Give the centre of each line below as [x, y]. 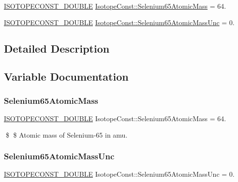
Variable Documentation [66, 77]
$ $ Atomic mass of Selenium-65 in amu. [67, 134]
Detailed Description [57, 48]
